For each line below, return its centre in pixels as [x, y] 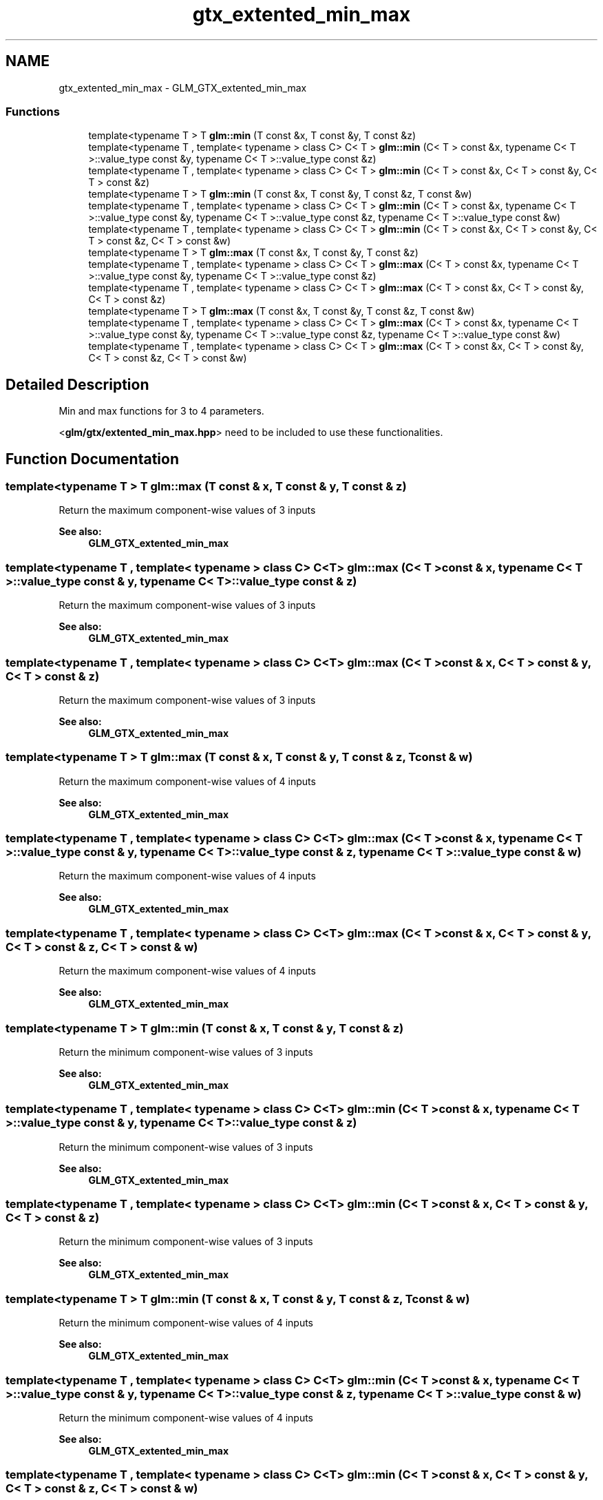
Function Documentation [92, 459]
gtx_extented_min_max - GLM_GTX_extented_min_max [183, 87]
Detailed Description [77, 384]
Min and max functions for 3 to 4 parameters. [161, 411]
